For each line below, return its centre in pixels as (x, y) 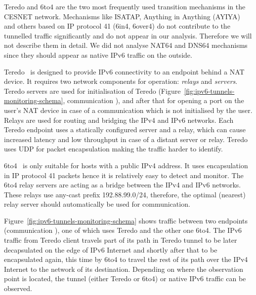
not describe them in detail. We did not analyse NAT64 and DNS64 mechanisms (126, 45)
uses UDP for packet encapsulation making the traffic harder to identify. (113, 149)
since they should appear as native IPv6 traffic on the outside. (98, 55)
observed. (18, 288)
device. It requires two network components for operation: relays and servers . (121, 81)
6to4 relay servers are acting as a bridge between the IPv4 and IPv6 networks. (123, 185)
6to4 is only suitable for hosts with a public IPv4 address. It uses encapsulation (126, 165)
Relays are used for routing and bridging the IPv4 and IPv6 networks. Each (119, 120)
